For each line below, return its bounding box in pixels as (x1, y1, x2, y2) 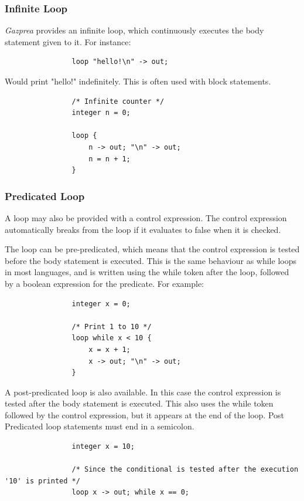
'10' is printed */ (5, 476, 80, 485)
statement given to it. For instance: (5, 35, 131, 48)
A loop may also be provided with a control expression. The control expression (5, 211, 287, 224)
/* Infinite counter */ (71, 97, 165, 106)
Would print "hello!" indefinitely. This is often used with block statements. (5, 75, 271, 87)
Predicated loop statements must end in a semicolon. (5, 420, 194, 432)
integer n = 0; (71, 109, 131, 117)
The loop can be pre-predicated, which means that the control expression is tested (5, 243, 300, 255)
